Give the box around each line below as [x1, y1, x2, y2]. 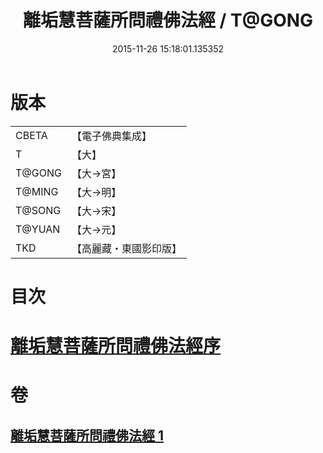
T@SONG [15, 203, 62, 217]
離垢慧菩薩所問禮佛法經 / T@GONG [22, 9, 314, 32]
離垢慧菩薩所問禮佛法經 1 [10, 427, 165, 444]
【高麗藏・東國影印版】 [71, 241, 182, 255]
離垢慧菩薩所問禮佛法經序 [10, 335, 222, 358]
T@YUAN [15, 222, 61, 236]
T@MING [15, 184, 59, 198]
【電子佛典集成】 [71, 129, 152, 143]
